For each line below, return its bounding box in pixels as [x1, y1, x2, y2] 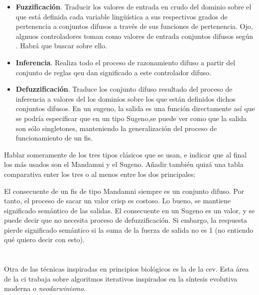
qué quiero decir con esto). [4, 234, 85, 245]
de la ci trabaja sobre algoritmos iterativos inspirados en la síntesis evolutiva [4, 273, 238, 284]
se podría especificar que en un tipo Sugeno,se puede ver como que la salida [15, 113, 247, 123]
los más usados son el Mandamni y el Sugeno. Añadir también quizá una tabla [4, 159, 244, 169]
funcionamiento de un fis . [15, 133, 93, 143]
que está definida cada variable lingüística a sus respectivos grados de [15, 11, 228, 21]
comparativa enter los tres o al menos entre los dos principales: [4, 168, 196, 179]
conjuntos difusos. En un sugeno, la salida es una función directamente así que [15, 103, 255, 114]
